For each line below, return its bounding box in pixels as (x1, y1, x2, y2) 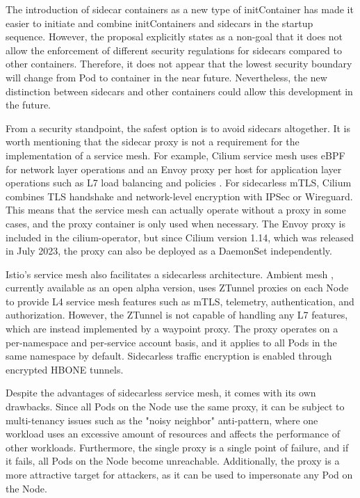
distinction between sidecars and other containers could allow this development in (6, 83, 353, 98)
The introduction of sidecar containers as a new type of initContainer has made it (6, 2, 354, 16)
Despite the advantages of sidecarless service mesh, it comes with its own (6, 385, 316, 400)
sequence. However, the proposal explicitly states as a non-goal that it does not (6, 29, 343, 44)
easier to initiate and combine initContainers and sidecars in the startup (6, 15, 313, 30)
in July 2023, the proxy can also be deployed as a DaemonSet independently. (6, 243, 332, 258)
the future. (6, 97, 51, 112)
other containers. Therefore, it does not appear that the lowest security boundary (6, 56, 352, 71)
